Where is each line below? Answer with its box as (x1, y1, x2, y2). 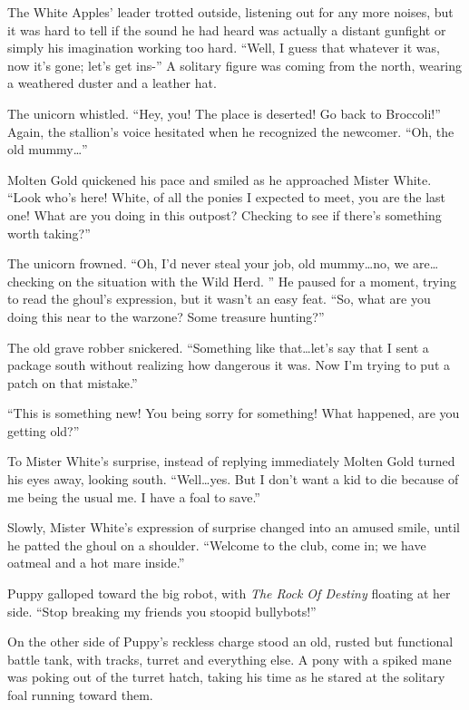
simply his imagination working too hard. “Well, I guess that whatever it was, (7, 38, 440, 57)
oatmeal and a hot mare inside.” (7, 553, 185, 572)
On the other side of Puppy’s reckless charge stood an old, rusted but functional (7, 632, 454, 651)
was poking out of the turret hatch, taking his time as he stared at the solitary (7, 667, 445, 686)
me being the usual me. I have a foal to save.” (7, 487, 260, 506)
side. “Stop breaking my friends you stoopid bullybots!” (7, 601, 317, 620)
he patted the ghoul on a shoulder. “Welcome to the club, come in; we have (7, 535, 426, 554)
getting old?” (7, 421, 80, 440)
